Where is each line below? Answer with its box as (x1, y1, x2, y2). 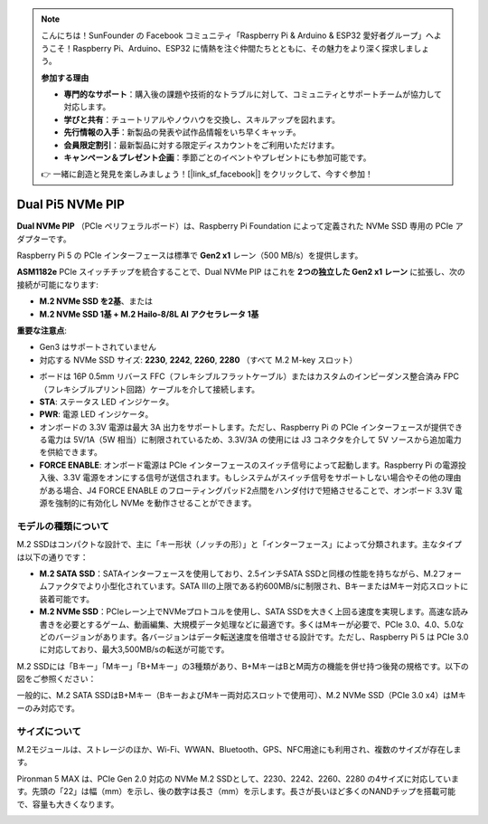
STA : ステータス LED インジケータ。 (39, 396, 174, 407)
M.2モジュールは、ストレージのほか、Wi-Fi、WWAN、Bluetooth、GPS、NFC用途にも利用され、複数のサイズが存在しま (16, 743, 462, 754)
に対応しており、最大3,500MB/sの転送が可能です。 (39, 644, 230, 655)
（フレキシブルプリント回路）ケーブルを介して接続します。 (39, 384, 260, 394)
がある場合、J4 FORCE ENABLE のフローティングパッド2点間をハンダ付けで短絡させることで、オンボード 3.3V (39, 485, 453, 496)
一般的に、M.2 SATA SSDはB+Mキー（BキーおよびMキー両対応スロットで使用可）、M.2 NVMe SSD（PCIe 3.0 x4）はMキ (16, 690, 466, 701)
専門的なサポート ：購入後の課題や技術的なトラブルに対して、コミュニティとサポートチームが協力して (63, 89, 443, 99)
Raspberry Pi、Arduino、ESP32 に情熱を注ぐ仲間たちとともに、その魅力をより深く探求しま (72, 43, 414, 53)
